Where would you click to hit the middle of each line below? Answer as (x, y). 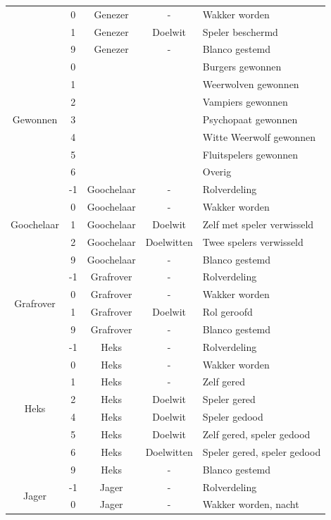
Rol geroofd (227, 312)
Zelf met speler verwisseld (258, 224)
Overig (217, 172)
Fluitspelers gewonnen (250, 154)
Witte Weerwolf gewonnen (259, 136)
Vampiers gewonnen (245, 101)
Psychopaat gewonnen (250, 119)
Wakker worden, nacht (251, 504)
